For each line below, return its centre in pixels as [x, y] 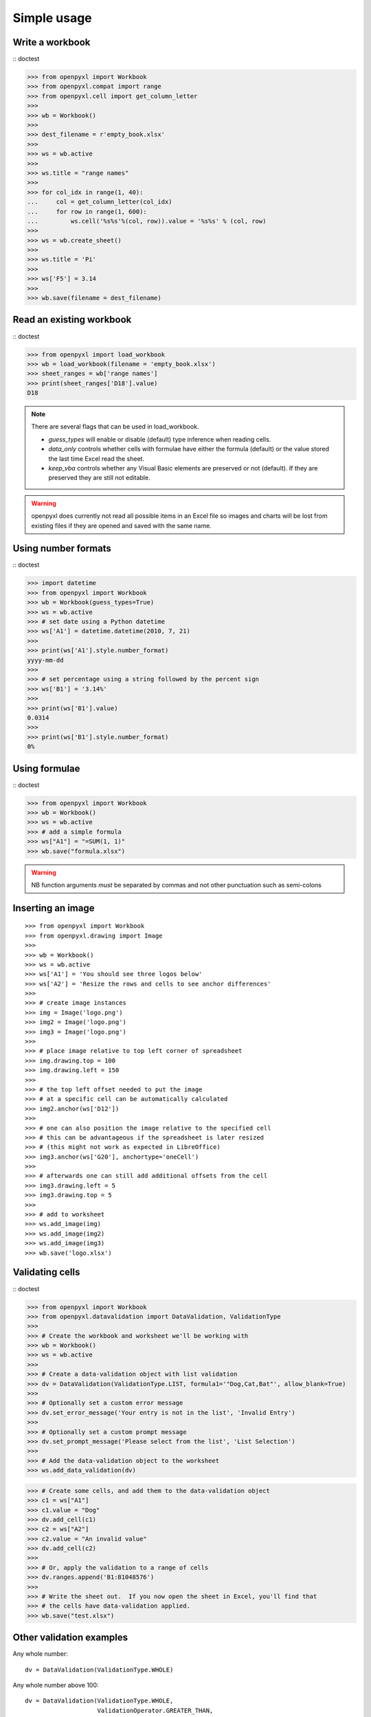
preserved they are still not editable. [99, 478]
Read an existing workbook [72, 320]
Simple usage [52, 18]
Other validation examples [70, 1638]
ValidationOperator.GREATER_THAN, [155, 1710]
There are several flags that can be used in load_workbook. [115, 427]
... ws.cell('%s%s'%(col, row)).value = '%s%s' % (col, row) [147, 221]
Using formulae [46, 768]
